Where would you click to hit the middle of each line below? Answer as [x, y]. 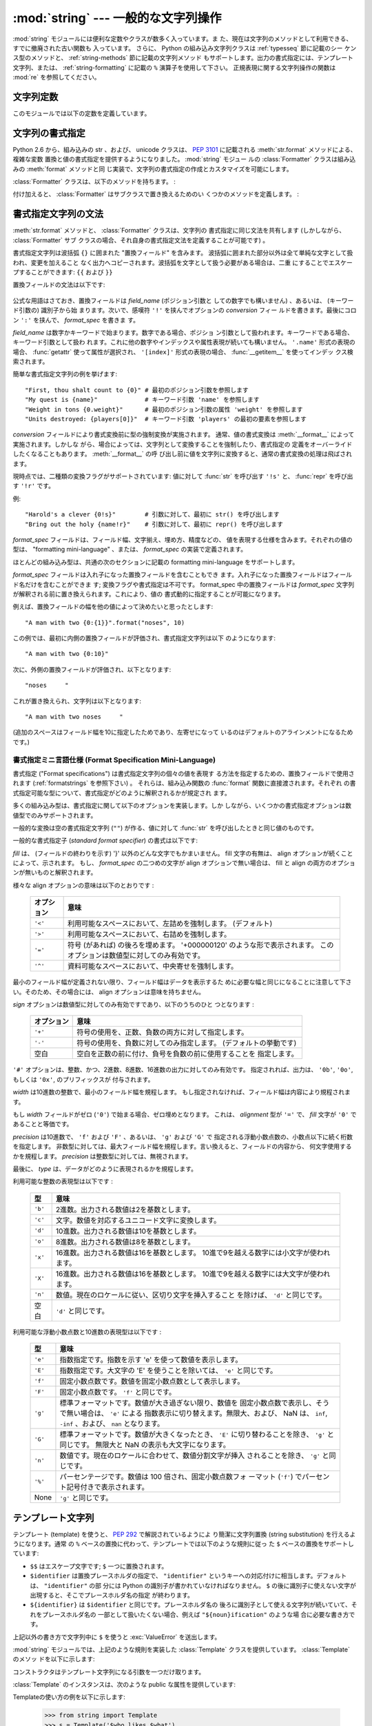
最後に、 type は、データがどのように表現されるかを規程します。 [105, 1169]
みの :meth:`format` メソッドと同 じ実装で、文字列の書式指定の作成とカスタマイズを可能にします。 [153, 168]
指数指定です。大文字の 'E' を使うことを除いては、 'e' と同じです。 [168, 1370]
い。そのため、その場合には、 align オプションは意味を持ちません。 [108, 991]
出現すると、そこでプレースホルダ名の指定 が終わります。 [112, 1595]
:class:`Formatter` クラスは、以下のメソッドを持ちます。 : [94, 182]
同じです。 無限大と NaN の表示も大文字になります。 [145, 1445]
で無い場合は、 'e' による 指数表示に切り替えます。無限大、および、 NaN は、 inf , [194, 1413]
